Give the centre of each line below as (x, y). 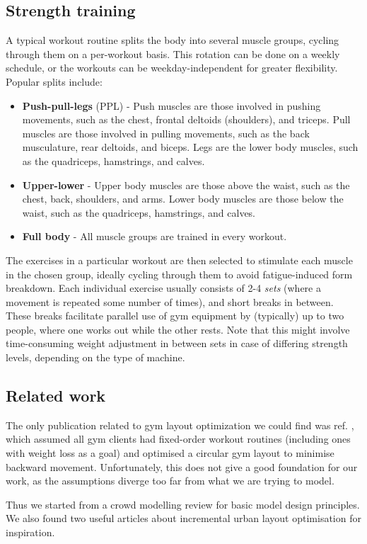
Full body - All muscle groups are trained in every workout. (155, 236)
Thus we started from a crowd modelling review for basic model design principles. (183, 504)
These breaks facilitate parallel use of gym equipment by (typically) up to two (175, 316)
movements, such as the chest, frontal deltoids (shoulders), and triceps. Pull (186, 119)
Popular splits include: (54, 81)
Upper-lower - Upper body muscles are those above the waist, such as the (186, 185)
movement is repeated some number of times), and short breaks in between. (170, 301)
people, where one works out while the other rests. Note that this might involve (178, 329)
